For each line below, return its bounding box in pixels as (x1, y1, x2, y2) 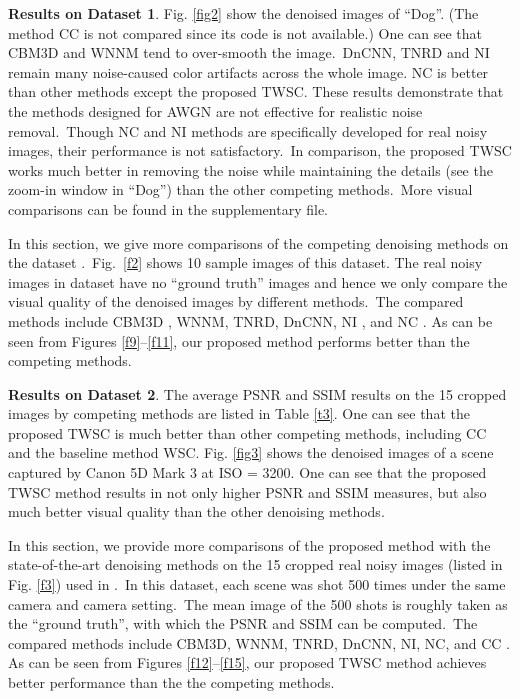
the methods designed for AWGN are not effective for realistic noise (8, 100, 423, 121)
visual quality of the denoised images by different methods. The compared (8, 291, 464, 312)
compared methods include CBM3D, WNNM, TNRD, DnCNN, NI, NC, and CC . (8, 632, 510, 653)
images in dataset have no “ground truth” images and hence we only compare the (8, 271, 508, 292)
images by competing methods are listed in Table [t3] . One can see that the (8, 403, 470, 424)
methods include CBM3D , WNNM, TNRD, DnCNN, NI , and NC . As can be (8, 310, 493, 331)
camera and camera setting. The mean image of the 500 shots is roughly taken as (8, 593, 508, 614)
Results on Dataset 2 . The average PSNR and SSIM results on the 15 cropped (8, 383, 507, 404)
